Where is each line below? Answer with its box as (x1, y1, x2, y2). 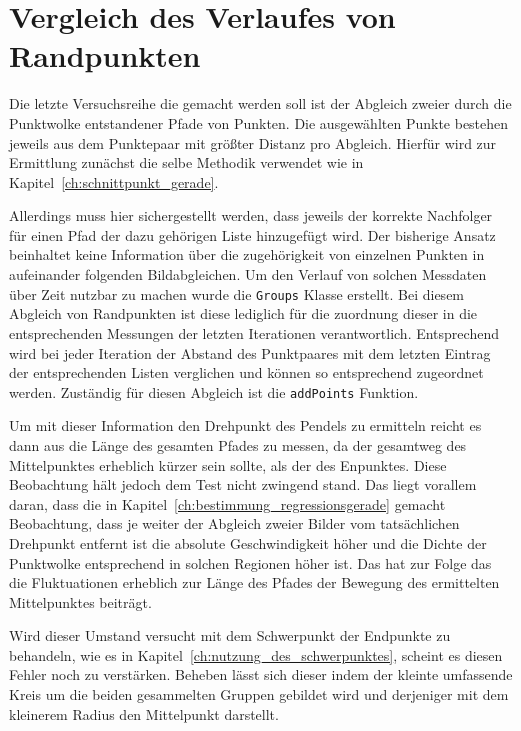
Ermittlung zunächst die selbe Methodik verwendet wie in (9, 152, 364, 173)
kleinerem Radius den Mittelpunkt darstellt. (9, 703, 279, 724)
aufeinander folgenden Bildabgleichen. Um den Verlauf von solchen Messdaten (9, 264, 487, 285)
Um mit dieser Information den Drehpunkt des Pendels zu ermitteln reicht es (9, 415, 482, 436)
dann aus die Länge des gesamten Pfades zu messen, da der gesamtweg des (9, 434, 467, 455)
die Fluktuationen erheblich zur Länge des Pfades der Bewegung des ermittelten (9, 572, 500, 593)
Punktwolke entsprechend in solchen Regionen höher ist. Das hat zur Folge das (9, 552, 492, 573)
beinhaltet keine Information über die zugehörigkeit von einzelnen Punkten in (9, 244, 485, 265)
